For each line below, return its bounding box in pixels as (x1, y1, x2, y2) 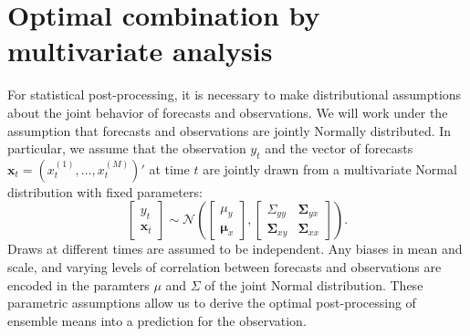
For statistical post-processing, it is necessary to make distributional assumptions (7, 85, 462, 104)
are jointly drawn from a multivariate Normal (203, 159, 457, 178)
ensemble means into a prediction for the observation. (7, 310, 307, 330)
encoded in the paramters (7, 275, 150, 294)
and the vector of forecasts (265, 139, 413, 158)
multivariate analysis (7, 32, 273, 69)
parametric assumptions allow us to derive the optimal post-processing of (7, 293, 416, 312)
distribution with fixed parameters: (7, 182, 203, 201)
